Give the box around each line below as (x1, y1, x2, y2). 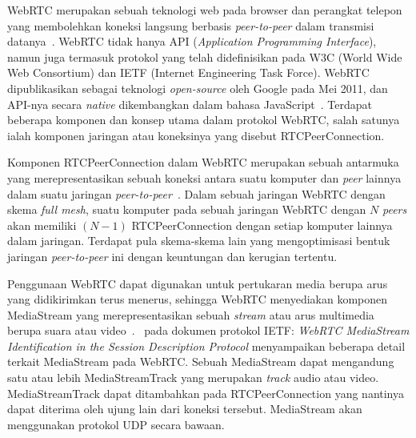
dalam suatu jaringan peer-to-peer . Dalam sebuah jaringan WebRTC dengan (7, 185, 386, 202)
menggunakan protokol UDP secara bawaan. (7, 416, 225, 432)
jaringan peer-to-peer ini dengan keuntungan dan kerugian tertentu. (7, 247, 338, 264)
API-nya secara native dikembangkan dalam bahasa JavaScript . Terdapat (7, 95, 372, 112)
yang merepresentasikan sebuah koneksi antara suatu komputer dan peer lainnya (7, 169, 402, 186)
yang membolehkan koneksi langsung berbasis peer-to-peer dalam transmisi (7, 17, 374, 34)
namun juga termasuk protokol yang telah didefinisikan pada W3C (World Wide (7, 48, 402, 65)
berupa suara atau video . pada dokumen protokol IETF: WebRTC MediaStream (7, 322, 410, 339)
